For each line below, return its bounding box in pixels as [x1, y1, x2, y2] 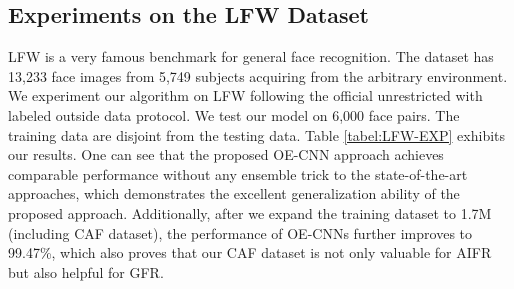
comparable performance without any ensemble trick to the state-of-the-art [8, 163, 468, 184]
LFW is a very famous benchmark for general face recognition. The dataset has [8, 46, 494, 67]
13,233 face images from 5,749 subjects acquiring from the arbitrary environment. [8, 65, 508, 86]
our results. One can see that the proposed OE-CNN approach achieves [8, 144, 444, 165]
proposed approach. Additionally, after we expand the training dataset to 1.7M [8, 202, 492, 223]
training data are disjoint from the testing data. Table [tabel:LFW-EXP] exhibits [8, 124, 506, 145]
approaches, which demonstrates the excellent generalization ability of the [8, 183, 460, 204]
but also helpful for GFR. [8, 261, 164, 282]
